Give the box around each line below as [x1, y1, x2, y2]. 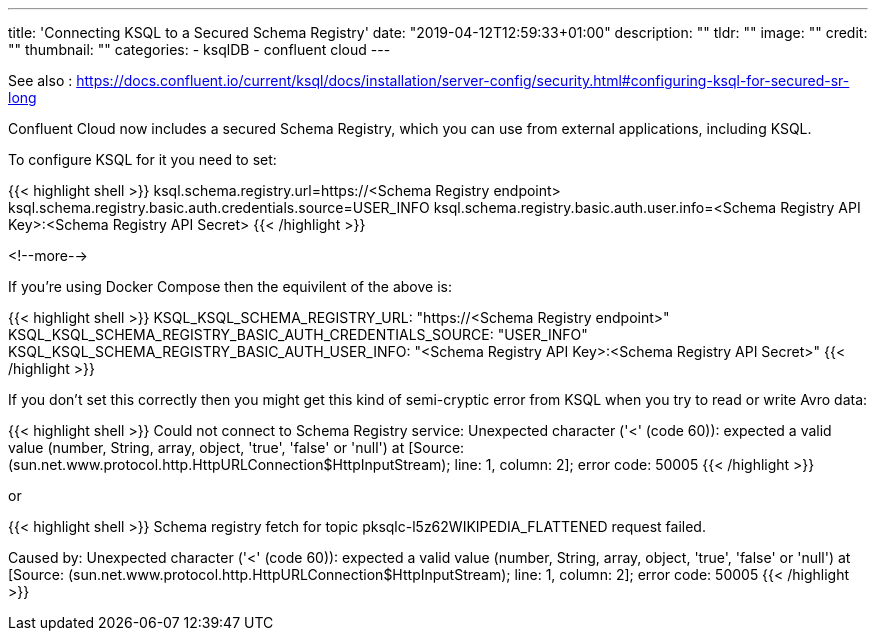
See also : [8, 72, 73, 89]
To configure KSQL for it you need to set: [8, 151, 277, 168]
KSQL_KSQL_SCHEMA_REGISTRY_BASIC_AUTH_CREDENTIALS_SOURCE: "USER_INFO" [8, 326, 588, 343]
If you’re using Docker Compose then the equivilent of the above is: [8, 278, 452, 295]
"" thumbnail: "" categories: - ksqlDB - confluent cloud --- [8, 41, 391, 58]
